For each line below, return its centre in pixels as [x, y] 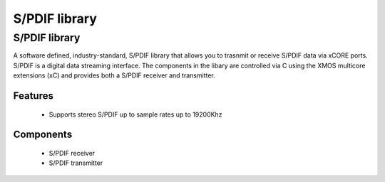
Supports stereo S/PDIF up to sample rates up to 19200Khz [135, 114]
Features [33, 96]
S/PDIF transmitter [76, 163]
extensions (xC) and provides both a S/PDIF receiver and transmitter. [114, 75]
